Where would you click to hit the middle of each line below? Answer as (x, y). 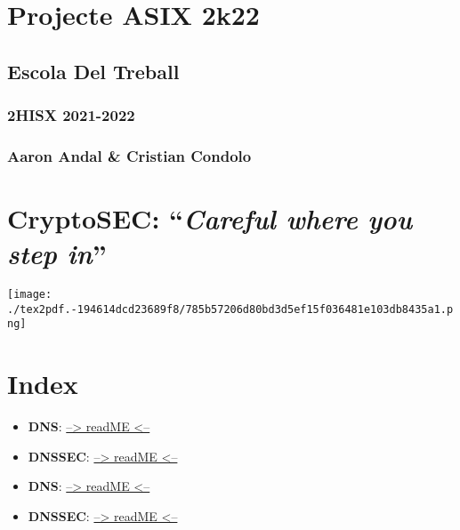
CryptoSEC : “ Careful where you (210, 219)
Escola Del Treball (93, 71)
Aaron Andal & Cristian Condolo (129, 155)
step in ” (57, 253)
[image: (30, 295)
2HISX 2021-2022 (71, 115)
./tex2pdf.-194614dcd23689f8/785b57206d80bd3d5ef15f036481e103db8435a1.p (230, 309)
